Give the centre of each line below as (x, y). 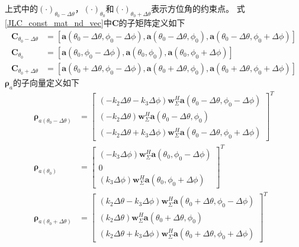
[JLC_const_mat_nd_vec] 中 (58, 23)
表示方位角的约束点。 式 (198, 8)
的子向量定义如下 (46, 82)
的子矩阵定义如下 (152, 23)
